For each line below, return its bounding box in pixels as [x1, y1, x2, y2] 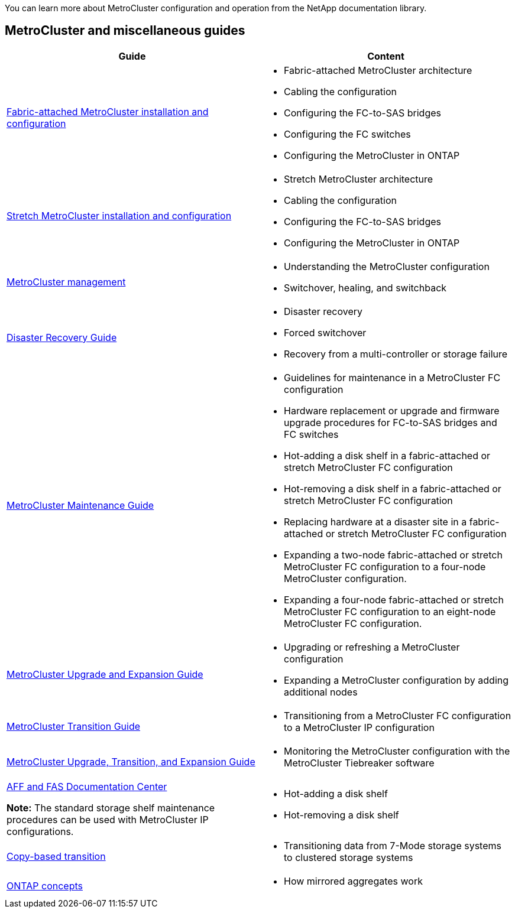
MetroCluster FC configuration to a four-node [284, 560, 486, 573]
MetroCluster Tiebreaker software [284, 756, 435, 769]
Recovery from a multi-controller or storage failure [284, 347, 508, 360]
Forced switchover [284, 326, 367, 339]
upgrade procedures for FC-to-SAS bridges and [284, 416, 497, 428]
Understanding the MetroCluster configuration [284, 260, 490, 272]
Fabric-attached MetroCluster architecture [284, 64, 472, 76]
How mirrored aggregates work [284, 875, 423, 887]
